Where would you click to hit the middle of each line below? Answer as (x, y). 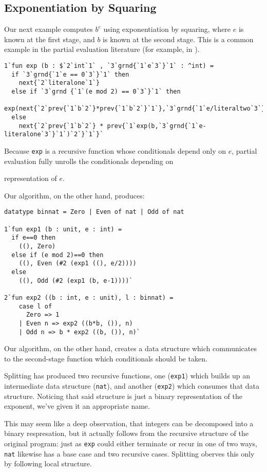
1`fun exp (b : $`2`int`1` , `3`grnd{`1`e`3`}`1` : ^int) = (109, 66)
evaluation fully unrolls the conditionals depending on (89, 161)
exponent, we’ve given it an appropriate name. (77, 406)
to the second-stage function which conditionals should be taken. (106, 358)
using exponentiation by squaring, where (167, 29)
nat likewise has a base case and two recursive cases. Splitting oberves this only (129, 453)
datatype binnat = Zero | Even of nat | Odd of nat (94, 212)
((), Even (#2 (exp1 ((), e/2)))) (78, 264)
